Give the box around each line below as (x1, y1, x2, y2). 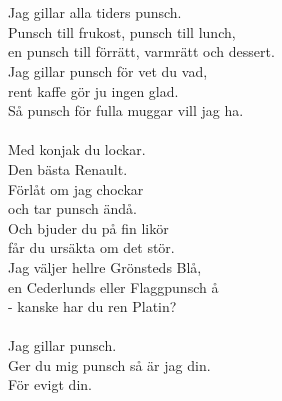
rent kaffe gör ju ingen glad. (8, 80, 179, 101)
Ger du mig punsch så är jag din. (8, 354, 211, 375)
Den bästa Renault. (8, 158, 128, 179)
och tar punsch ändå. (8, 198, 137, 219)
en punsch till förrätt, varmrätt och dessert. (8, 41, 275, 62)
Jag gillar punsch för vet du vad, (8, 60, 208, 81)
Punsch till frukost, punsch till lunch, (8, 21, 236, 42)
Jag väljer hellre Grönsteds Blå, (8, 256, 202, 277)
